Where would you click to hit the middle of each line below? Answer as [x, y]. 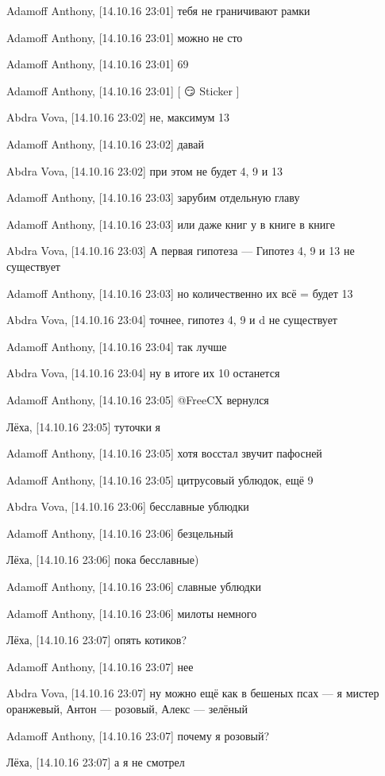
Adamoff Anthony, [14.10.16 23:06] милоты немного [132, 613]
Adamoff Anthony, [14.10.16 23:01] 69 [98, 64]
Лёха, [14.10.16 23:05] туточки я [84, 426]
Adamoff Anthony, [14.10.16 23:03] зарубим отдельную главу [153, 197]
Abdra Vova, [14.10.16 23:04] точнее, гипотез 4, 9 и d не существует [172, 320]
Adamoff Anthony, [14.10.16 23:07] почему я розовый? [138, 735]
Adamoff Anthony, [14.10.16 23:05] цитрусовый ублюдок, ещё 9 [160, 479]
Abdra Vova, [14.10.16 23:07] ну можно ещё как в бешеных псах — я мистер [193, 693]
